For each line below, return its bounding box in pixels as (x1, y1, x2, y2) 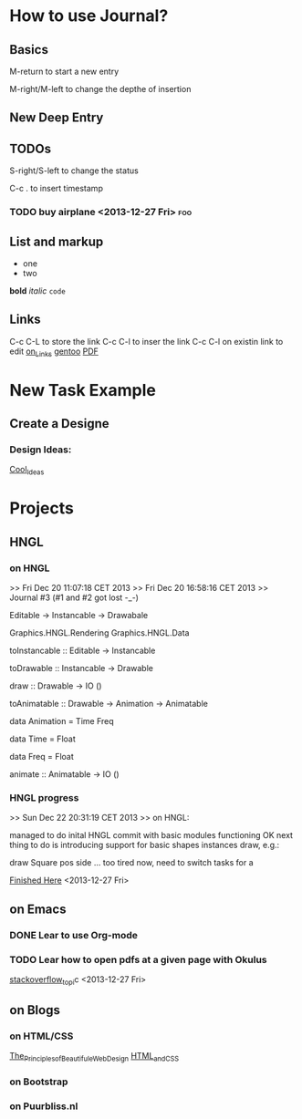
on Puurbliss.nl (9, 1100, 78, 1113)
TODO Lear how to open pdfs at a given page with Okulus (9, 953, 267, 966)
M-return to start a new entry (9, 66, 120, 77)
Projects (9, 498, 75, 519)
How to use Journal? (9, 5, 169, 26)
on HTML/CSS (9, 1030, 74, 1042)
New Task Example (9, 379, 157, 400)
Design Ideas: (9, 443, 72, 456)
